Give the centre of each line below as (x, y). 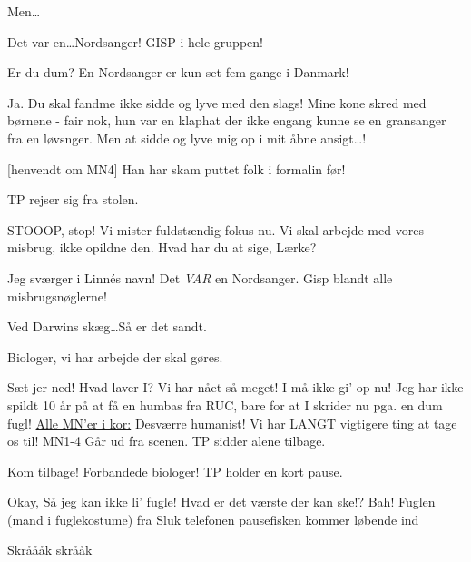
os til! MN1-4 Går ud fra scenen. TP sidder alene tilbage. (167, 441)
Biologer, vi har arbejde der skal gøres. (115, 356)
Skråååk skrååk (50, 550)
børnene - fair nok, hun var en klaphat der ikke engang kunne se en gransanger (227, 120)
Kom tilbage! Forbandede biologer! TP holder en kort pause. (175, 471)
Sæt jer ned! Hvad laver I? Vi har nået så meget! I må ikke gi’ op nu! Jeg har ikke (235, 387)
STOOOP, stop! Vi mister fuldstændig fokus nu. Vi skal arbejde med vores (216, 229)
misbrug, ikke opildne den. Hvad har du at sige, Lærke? (162, 247)
